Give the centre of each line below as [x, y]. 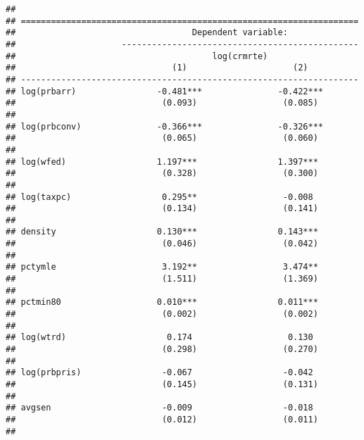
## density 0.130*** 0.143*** [162, 232]
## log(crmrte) [137, 56]
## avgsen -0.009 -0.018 [159, 408]
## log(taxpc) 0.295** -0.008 [159, 197]
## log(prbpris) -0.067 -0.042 [159, 373]
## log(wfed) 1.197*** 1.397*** [162, 162]
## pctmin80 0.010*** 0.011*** [162, 302]
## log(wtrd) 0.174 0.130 [159, 338]
